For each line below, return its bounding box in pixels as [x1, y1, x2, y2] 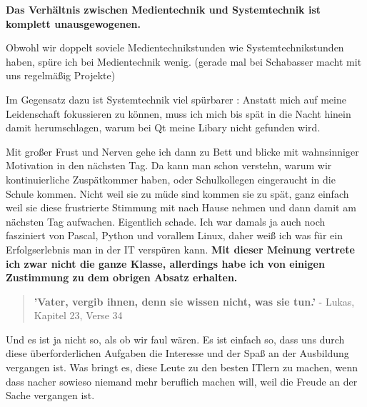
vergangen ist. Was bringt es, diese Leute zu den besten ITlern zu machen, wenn [6, 360, 358, 375]
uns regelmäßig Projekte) [6, 68, 116, 83]
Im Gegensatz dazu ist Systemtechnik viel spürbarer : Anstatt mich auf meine [6, 91, 346, 106]
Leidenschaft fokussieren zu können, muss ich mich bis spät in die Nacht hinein [6, 106, 351, 121]
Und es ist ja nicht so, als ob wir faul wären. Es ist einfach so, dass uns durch [6, 331, 345, 346]
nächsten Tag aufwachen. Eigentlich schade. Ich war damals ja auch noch [6, 213, 326, 228]
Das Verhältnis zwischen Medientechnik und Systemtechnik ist [6, 2, 321, 16]
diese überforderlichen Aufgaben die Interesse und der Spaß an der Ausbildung [6, 346, 349, 361]
